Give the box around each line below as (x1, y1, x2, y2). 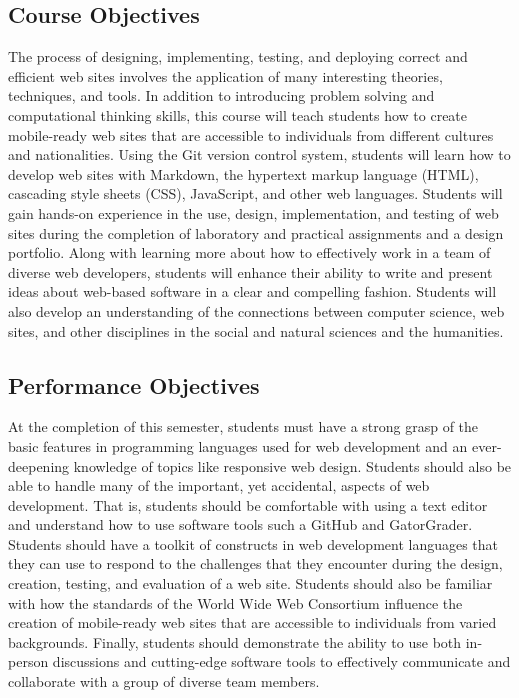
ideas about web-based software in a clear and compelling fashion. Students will (8, 281, 497, 302)
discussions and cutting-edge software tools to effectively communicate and (52, 651, 511, 672)
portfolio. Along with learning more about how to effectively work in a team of (8, 242, 491, 263)
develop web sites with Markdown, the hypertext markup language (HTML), (8, 163, 479, 184)
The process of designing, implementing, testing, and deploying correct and (8, 46, 468, 67)
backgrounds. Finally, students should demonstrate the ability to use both (8, 631, 462, 652)
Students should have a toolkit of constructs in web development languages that (8, 533, 499, 554)
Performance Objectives (8, 369, 260, 400)
